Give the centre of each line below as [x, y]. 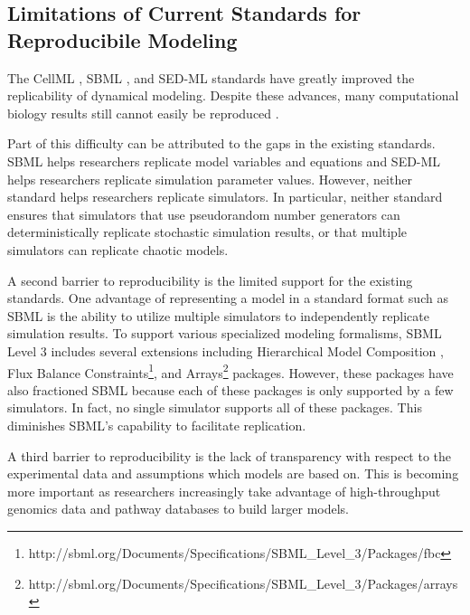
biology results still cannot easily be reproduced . [143, 113]
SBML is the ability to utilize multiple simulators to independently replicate [218, 315]
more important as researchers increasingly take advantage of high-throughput [224, 491]
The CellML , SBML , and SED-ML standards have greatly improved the [211, 77]
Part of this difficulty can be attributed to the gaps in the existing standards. [221, 143]
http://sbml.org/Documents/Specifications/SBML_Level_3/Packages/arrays [243, 583]
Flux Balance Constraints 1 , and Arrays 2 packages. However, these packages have [230, 371]
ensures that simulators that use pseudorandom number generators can [204, 214]
